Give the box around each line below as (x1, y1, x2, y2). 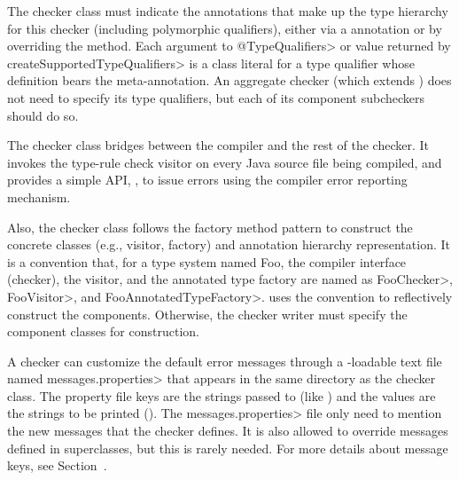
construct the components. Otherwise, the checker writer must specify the (7, 304, 408, 323)
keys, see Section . (7, 456, 107, 475)
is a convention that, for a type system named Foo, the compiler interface (7, 252, 407, 271)
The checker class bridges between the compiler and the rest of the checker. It (7, 136, 430, 154)
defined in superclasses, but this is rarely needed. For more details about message (7, 438, 448, 457)
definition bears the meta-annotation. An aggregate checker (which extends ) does (7, 71, 452, 90)
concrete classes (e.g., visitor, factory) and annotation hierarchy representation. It (7, 235, 450, 254)
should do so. (7, 106, 79, 124)
